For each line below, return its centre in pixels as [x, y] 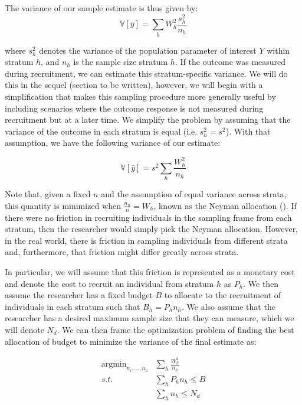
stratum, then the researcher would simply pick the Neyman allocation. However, [152, 229]
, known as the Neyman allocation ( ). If [225, 205]
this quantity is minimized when [63, 205]
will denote [24, 329]
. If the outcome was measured [230, 62]
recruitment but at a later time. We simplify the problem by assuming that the [148, 120]
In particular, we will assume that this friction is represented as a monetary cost [150, 272]
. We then [261, 283]
